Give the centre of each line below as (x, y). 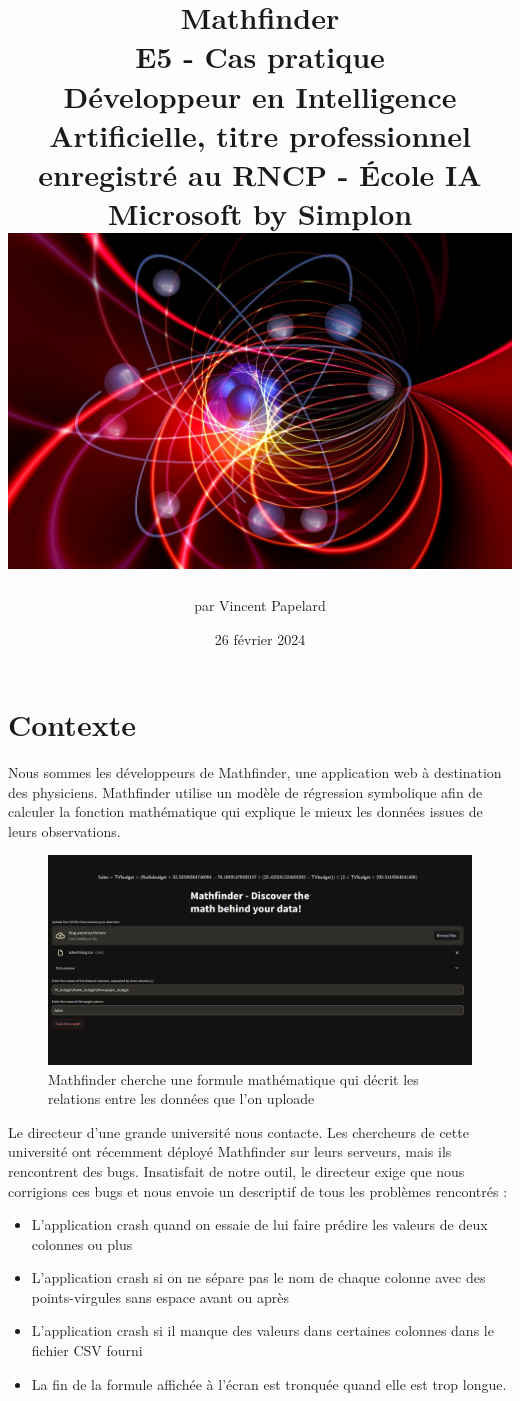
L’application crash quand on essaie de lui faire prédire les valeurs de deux (259, 1224)
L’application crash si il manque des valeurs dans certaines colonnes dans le (262, 1330)
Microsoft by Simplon (260, 213)
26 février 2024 (260, 638)
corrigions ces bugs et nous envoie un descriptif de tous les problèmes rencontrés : (258, 1190)
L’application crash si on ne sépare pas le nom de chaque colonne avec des (258, 1277)
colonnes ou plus (82, 1243)
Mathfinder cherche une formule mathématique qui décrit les (233, 1078)
